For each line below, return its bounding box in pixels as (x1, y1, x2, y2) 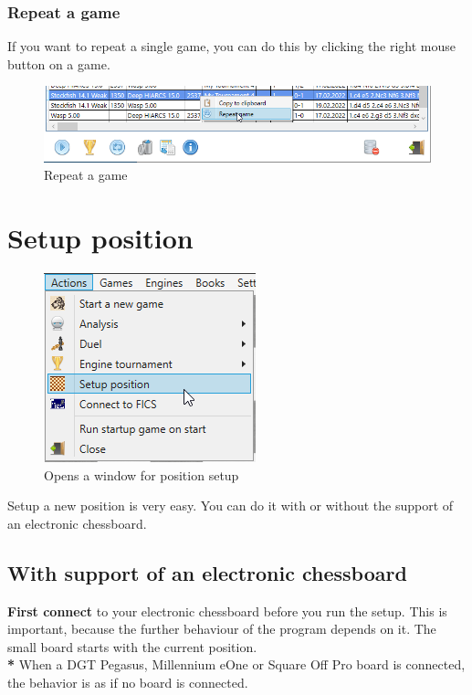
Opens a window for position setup (44, 465, 239, 484)
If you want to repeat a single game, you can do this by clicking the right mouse (7, 37, 456, 56)
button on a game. (7, 54, 110, 73)
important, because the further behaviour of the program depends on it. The (7, 619, 436, 638)
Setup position (7, 219, 194, 257)
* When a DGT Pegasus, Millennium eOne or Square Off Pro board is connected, (7, 655, 466, 674)
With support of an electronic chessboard (7, 558, 407, 586)
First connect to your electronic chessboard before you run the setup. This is (7, 601, 447, 620)
